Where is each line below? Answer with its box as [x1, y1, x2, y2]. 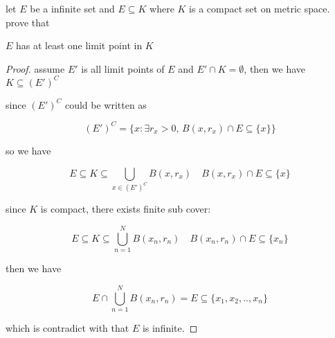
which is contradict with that [6, 320, 129, 335]
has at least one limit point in [16, 38, 143, 53]
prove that [6, 15, 50, 29]
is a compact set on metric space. [189, 1, 330, 15]
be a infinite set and [30, 1, 115, 15]
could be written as [64, 97, 147, 112]
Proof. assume [6, 61, 65, 75]
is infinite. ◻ [142, 320, 198, 335]
